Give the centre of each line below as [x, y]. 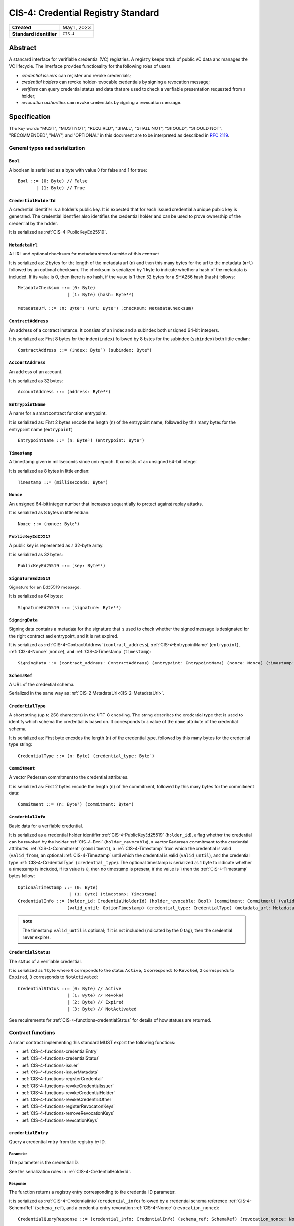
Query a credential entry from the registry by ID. [58, 1142]
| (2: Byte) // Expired [95, 1002]
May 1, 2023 [77, 27]
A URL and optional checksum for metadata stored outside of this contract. [85, 254]
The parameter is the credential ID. [44, 1162]
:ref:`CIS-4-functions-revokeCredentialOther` [67, 1099]
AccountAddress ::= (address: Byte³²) [64, 392]
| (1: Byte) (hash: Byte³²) [100, 295]
